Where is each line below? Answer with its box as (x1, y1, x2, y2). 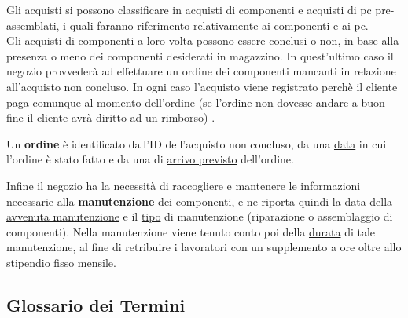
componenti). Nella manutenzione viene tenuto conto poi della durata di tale (6, 223, 376, 239)
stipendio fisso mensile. (6, 254, 116, 270)
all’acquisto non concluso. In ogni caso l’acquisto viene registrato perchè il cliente (6, 78, 398, 94)
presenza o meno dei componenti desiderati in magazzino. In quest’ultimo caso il (6, 47, 394, 64)
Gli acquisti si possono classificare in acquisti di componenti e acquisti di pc (6, 2, 372, 17)
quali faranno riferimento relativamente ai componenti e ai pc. (69, 16, 369, 33)
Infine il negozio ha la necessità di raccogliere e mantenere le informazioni (6, 177, 361, 193)
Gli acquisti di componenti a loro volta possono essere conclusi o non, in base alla (6, 32, 399, 49)
